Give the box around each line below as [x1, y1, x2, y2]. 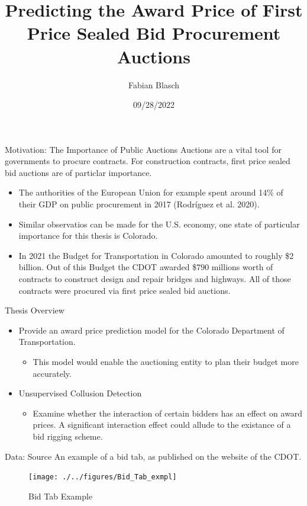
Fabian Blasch [128, 78, 180, 91]
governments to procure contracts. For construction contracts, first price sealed [5, 155, 290, 167]
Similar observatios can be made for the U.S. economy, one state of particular [18, 217, 300, 230]
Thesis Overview [5, 304, 64, 316]
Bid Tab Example [28, 489, 93, 502]
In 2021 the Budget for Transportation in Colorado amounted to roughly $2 [18, 249, 294, 261]
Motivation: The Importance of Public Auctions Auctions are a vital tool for [5, 143, 282, 155]
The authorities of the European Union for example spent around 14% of [18, 186, 283, 198]
